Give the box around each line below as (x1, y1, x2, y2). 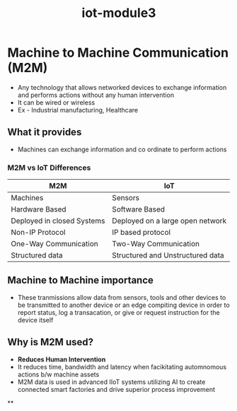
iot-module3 (81, 5, 156, 21)
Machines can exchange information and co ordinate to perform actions (17, 145, 228, 154)
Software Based (112, 204, 165, 214)
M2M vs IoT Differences (7, 163, 91, 173)
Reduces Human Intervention (17, 355, 106, 364)
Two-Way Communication (112, 239, 200, 249)
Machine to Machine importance (7, 274, 154, 286)
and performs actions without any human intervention (17, 91, 175, 99)
